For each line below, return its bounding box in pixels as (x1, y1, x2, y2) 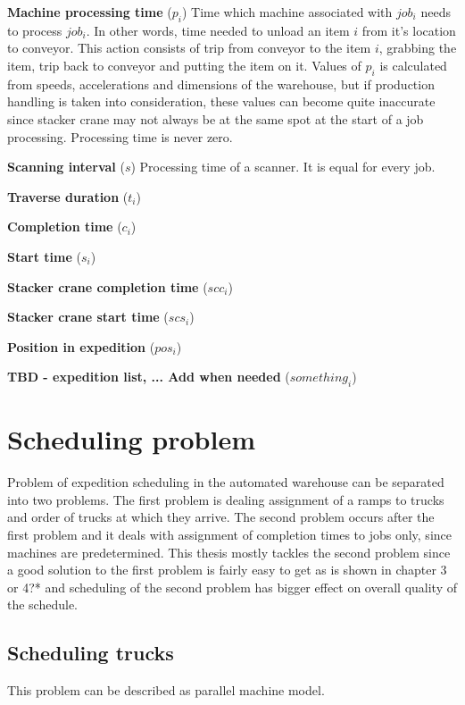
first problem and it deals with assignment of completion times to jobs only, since (7, 525, 452, 544)
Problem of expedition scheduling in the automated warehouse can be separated (7, 473, 444, 491)
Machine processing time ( (7, 3, 172, 21)
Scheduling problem (7, 421, 255, 457)
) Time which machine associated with (181, 3, 393, 21)
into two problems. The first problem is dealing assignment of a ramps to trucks (7, 490, 444, 508)
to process (7, 21, 62, 39)
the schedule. (7, 595, 79, 614)
